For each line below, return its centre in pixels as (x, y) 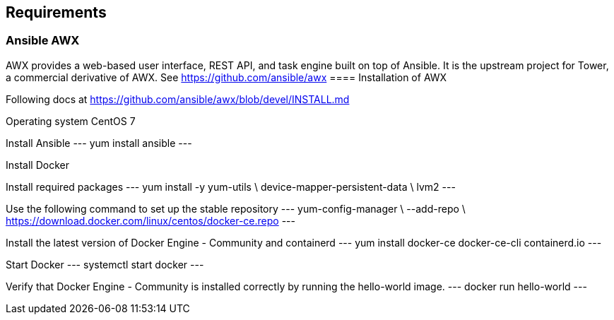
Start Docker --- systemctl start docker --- (105, 264)
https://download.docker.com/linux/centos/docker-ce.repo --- (150, 220)
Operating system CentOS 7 (71, 121)
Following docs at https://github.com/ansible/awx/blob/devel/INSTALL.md (178, 99)
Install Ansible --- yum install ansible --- (99, 143)
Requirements (56, 12)
